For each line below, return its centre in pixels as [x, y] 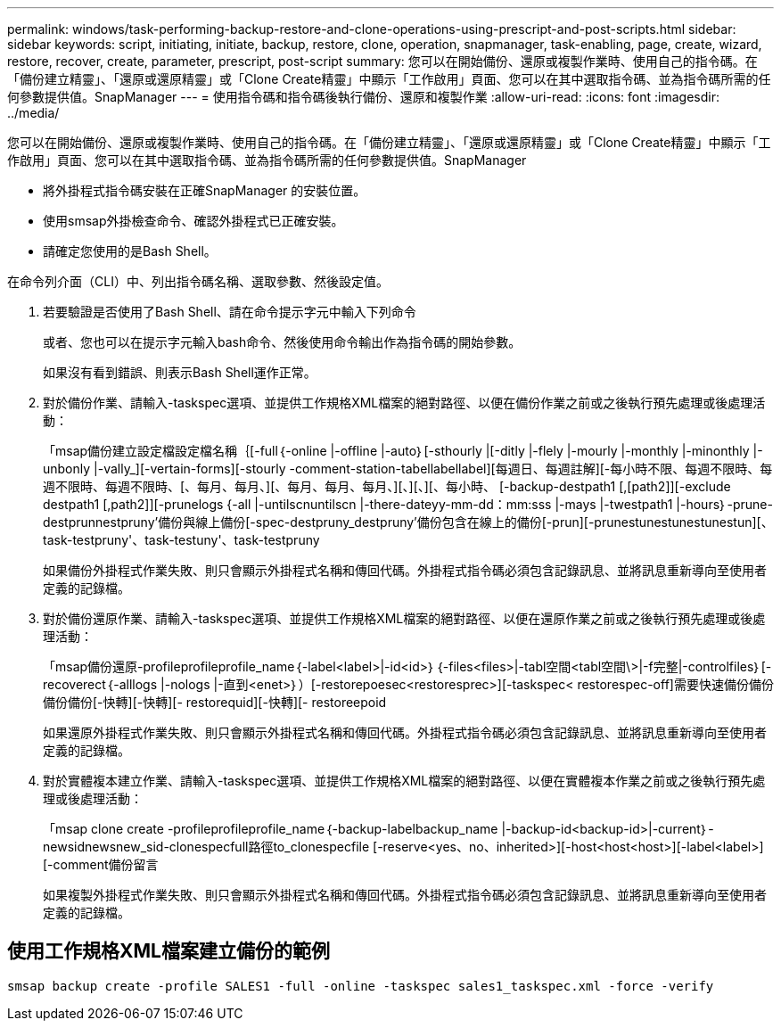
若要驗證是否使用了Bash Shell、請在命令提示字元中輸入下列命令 [230, 312]
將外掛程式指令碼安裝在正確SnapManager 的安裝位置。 [205, 190]
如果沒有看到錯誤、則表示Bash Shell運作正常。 [180, 372]
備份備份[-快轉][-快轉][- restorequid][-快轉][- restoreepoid [215, 702]
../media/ [33, 113]
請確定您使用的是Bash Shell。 [130, 251]
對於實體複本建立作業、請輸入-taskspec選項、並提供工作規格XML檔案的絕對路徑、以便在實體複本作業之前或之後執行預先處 [404, 781]
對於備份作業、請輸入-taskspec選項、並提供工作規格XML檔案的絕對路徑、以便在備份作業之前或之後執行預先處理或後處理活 [404, 403]
